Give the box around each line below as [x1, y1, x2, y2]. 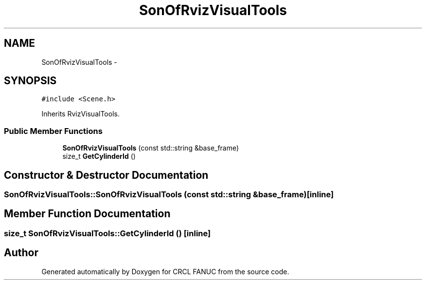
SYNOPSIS [4, 75, 57, 87]
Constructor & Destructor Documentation [4, 169, 209, 181]
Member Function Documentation [4, 208, 171, 220]
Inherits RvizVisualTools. [41, 110, 120, 118]
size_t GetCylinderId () [62, 152, 136, 161]
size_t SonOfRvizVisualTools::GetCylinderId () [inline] [4, 228, 211, 238]
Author [4, 246, 38, 259]
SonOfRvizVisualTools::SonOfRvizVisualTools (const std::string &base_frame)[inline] [4, 189, 334, 200]
